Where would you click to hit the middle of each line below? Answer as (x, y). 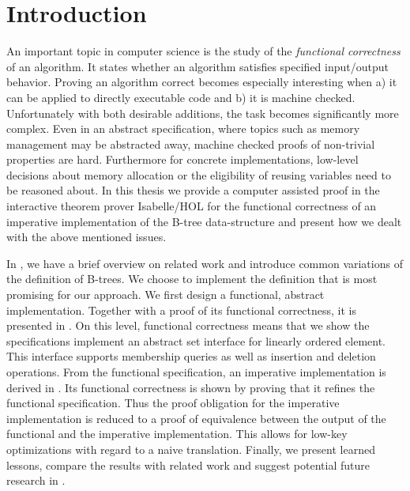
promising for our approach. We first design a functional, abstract (166, 295)
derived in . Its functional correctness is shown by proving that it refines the (191, 387)
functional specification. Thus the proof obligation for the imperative (173, 403)
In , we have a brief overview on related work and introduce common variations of (205, 263)
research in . (36, 480)
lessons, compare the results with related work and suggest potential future (188, 465)
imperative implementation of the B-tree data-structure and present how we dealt (204, 221)
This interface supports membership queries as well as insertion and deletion (191, 356)
